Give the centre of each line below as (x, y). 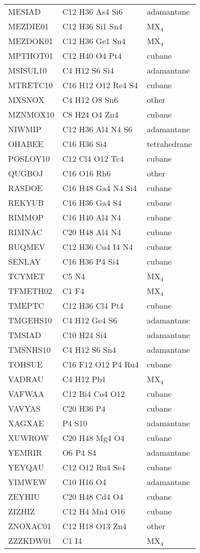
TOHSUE (25, 364)
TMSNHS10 (30, 349)
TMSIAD (25, 335)
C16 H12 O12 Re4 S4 (100, 85)
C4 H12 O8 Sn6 (90, 100)
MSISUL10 (28, 70)
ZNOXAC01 (30, 526)
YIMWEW (28, 482)
